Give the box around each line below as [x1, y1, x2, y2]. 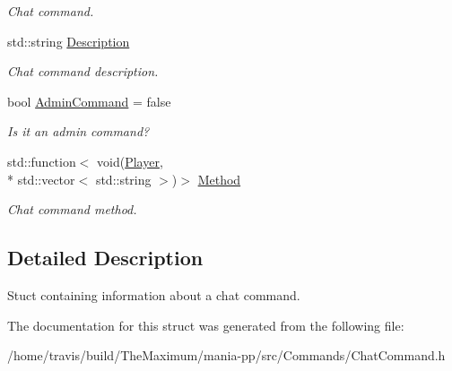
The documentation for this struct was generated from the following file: [7, 315, 404, 334]
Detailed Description [7, 244, 204, 272]
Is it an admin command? [7, 122, 150, 141]
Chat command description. [7, 62, 159, 81]
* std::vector [7, 169, 75, 188]
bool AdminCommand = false [7, 91, 171, 110]
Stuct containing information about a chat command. [7, 285, 300, 304]
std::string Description [7, 31, 130, 50]
